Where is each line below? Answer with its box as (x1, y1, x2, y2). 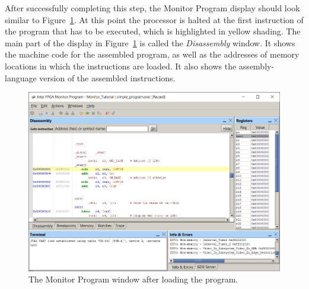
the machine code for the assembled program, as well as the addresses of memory (5, 48, 300, 61)
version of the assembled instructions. (39, 71, 176, 84)
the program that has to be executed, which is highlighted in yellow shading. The (5, 25, 301, 37)
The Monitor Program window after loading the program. (28, 273, 238, 285)
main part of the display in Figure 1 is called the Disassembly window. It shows (5, 36, 295, 49)
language (5, 71, 37, 84)
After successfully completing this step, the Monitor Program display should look (5, 2, 300, 14)
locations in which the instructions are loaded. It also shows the (5, 59, 237, 72)
